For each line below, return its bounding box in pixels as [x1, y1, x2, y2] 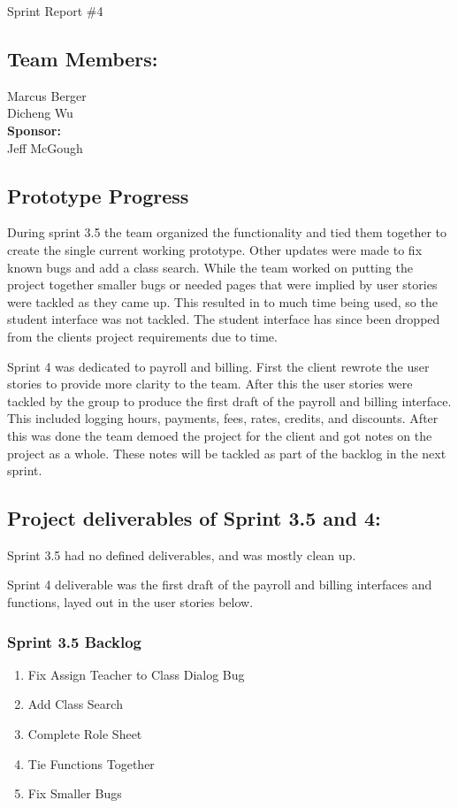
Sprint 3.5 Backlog [7, 630, 142, 652]
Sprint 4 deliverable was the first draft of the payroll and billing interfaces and [7, 575, 432, 594]
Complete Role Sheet [27, 725, 142, 743]
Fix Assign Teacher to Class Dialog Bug [27, 665, 245, 683]
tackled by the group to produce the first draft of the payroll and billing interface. [7, 391, 452, 410]
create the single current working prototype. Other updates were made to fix [7, 240, 423, 258]
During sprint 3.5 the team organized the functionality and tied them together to [7, 223, 447, 242]
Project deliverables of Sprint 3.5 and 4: [7, 504, 381, 532]
